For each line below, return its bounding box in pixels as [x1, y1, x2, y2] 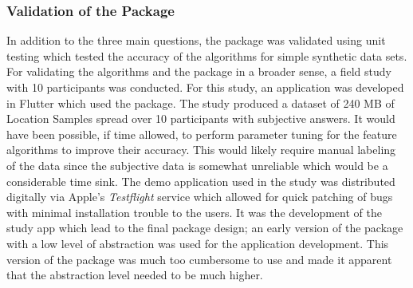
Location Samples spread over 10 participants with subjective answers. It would [6, 110, 395, 127]
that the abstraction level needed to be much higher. [6, 266, 263, 283]
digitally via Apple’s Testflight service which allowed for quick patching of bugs [6, 188, 393, 205]
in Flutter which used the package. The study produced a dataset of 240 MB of [6, 94, 395, 111]
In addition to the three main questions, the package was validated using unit [6, 32, 386, 49]
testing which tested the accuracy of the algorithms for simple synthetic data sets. [6, 47, 407, 64]
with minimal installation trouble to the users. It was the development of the [6, 203, 382, 220]
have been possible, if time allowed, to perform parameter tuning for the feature [6, 125, 397, 142]
